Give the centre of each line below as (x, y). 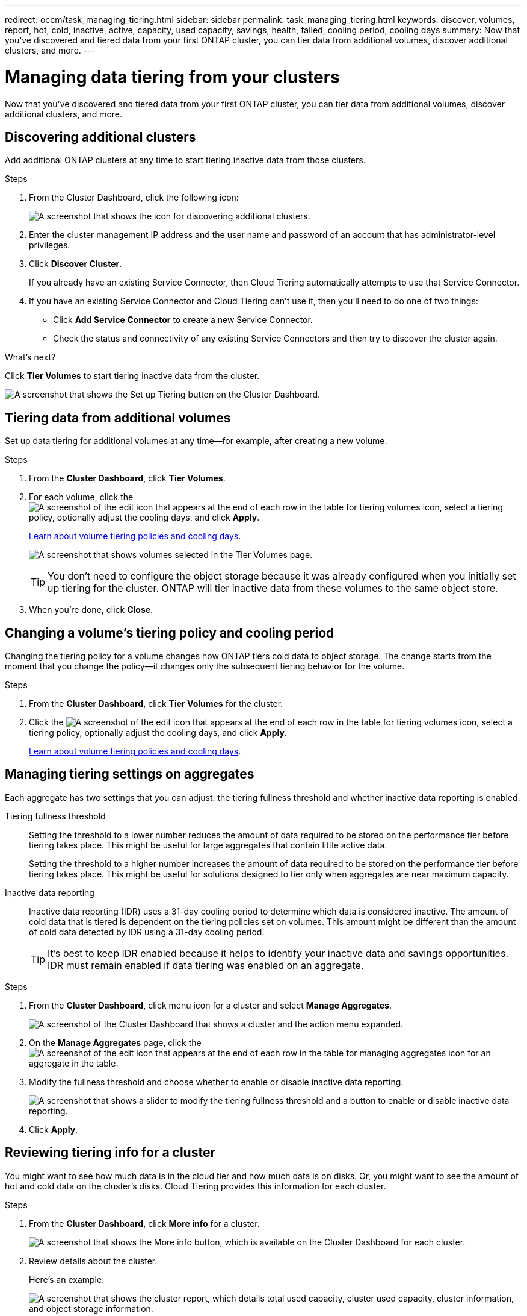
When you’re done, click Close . (91, 610)
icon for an (470, 1053)
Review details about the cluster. (93, 1261)
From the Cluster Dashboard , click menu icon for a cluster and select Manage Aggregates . (210, 1005)
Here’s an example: (67, 1279)
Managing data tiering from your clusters (172, 77)
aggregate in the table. (74, 1063)
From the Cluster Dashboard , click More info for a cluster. (144, 1223)
